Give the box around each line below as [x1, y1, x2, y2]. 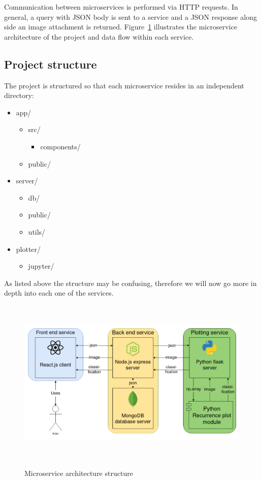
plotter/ [16, 243, 41, 254]
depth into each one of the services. [4, 287, 114, 298]
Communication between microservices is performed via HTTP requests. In [4, 2, 238, 12]
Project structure [4, 56, 97, 72]
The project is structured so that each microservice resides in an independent [4, 80, 244, 90]
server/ [16, 175, 38, 186]
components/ [40, 141, 81, 151]
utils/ [28, 226, 46, 237]
